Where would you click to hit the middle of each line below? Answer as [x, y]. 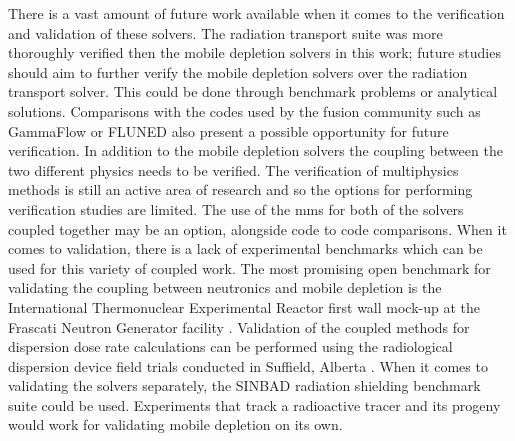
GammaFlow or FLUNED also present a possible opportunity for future [228, 130]
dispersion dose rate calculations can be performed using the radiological [230, 346]
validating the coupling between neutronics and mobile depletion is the [225, 287]
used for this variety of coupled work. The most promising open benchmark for [249, 267]
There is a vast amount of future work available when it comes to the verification [256, 13]
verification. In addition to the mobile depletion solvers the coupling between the [255, 150]
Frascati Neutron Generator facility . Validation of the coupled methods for [239, 326]
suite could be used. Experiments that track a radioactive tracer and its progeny [254, 404]
